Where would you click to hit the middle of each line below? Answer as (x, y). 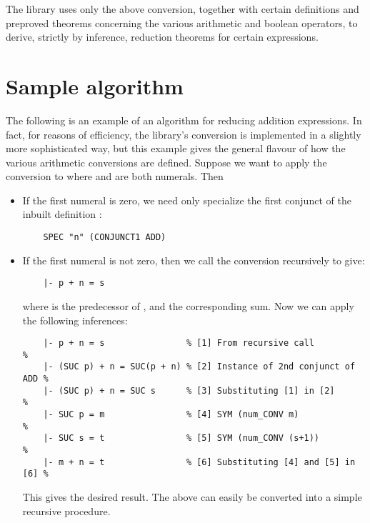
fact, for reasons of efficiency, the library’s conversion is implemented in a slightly (184, 134)
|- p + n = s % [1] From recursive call (179, 343)
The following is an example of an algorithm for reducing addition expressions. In (184, 120)
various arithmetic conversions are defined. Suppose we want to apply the (166, 162)
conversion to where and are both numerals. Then (115, 176)
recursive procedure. (66, 510)
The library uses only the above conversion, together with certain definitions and (182, 9)
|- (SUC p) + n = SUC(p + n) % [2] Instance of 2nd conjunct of (199, 367)
